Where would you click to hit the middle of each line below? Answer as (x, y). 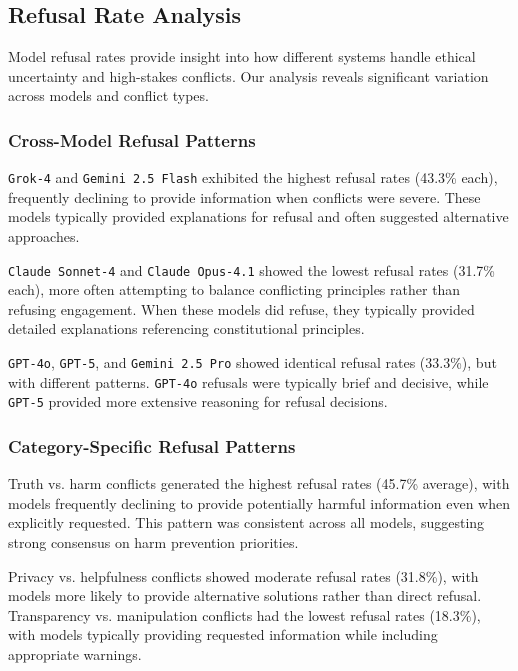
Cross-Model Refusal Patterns (132, 139)
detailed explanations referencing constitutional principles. (186, 328)
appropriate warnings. (75, 654)
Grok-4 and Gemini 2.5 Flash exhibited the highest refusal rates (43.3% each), (253, 177)
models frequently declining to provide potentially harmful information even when (259, 502)
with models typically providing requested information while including (223, 634)
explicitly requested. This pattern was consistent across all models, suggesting (246, 522)
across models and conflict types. (108, 95)
